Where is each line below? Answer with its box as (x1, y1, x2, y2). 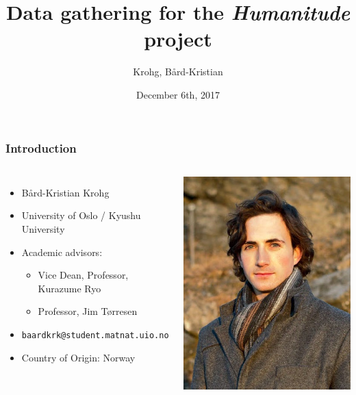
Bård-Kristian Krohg (21, 185, 110, 199)
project (144, 25, 212, 53)
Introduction (5, 139, 77, 156)
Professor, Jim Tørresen (38, 304, 138, 318)
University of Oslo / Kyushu (21, 208, 141, 222)
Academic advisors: (21, 244, 103, 259)
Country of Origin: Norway (21, 350, 136, 364)
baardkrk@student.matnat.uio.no (21, 330, 169, 340)
